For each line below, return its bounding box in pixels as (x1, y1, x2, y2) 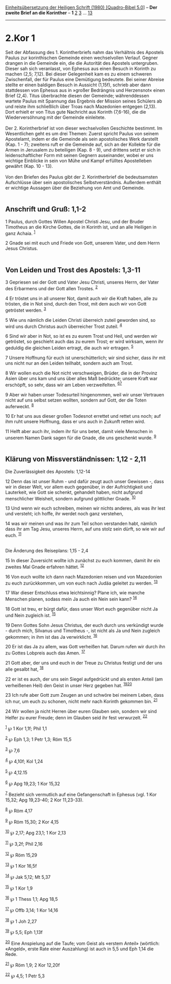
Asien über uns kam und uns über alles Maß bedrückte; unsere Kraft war (5, 375, 158, 382)
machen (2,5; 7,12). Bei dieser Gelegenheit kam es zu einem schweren (5, 71, 152, 77)
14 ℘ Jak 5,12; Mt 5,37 (5, 873, 51, 880)
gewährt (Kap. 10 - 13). (5, 163, 53, 169)
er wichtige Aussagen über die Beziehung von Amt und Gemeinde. (5, 185, 145, 191)
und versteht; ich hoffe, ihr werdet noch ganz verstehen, (5, 511, 124, 517)
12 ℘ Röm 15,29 (5, 851, 37, 858)
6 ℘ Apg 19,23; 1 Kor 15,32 (5, 779, 60, 787)
